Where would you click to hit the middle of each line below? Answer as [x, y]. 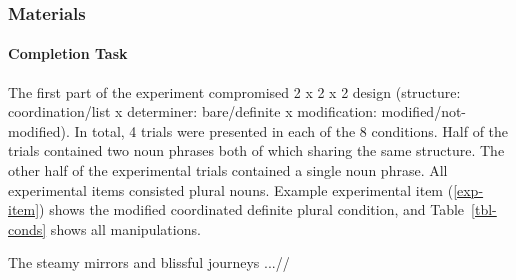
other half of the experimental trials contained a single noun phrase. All [228, 170]
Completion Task [68, 53]
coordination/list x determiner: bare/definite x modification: [192, 111]
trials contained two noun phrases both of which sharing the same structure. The [256, 150]
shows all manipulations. [125, 228]
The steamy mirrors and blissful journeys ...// [149, 262]
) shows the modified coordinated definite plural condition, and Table [252, 209]
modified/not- [424, 111]
